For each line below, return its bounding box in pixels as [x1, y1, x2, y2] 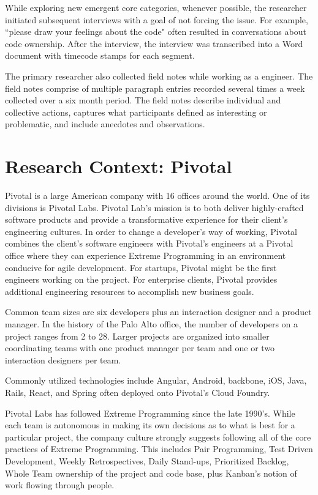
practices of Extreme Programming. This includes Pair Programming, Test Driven [5, 442, 313, 455]
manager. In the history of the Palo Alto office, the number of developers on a [5, 318, 298, 330]
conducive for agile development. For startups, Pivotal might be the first [5, 261, 277, 274]
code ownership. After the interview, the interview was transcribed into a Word [5, 37, 303, 50]
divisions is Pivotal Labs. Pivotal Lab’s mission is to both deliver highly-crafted [5, 201, 304, 214]
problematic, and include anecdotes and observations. [5, 117, 205, 130]
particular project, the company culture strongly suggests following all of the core [5, 430, 311, 443]
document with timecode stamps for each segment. [5, 49, 195, 62]
